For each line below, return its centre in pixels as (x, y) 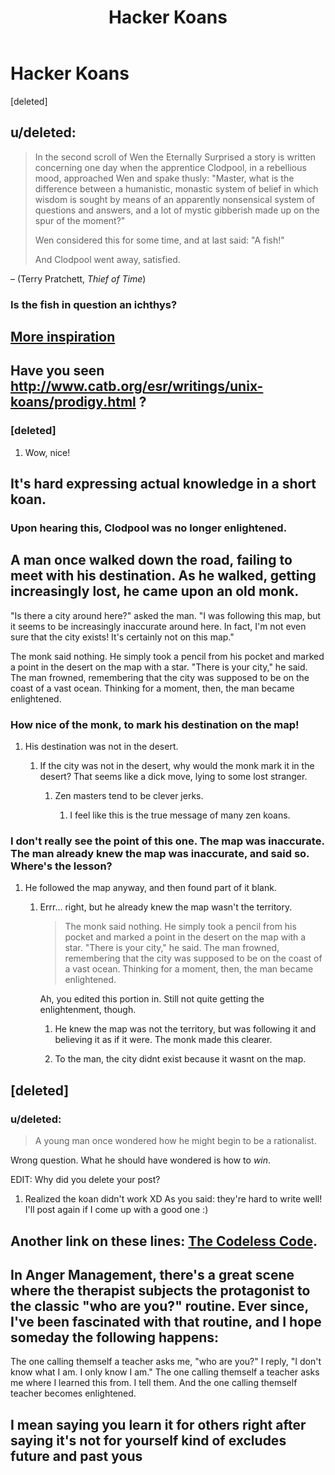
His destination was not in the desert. (101, 747)
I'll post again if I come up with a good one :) (116, 1210)
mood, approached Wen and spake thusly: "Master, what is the (164, 178)
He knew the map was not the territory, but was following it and (185, 1029)
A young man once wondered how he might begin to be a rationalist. (175, 1141)
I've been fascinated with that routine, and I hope (166, 1321)
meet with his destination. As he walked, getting (163, 576)
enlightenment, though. (88, 1010)
